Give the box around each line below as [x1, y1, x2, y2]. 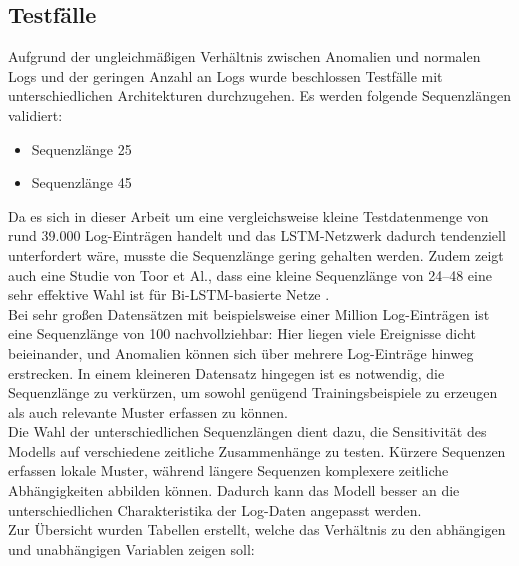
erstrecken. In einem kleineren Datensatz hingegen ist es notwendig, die [8, 362, 445, 383]
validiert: [8, 104, 63, 125]
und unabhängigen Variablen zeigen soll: [8, 538, 255, 559]
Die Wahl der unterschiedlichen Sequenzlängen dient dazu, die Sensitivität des [8, 421, 487, 442]
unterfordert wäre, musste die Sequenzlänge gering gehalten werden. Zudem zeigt [8, 244, 504, 265]
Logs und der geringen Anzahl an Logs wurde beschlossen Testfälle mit [8, 65, 443, 86]
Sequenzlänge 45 [31, 172, 132, 193]
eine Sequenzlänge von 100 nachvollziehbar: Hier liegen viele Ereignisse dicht [8, 323, 476, 344]
